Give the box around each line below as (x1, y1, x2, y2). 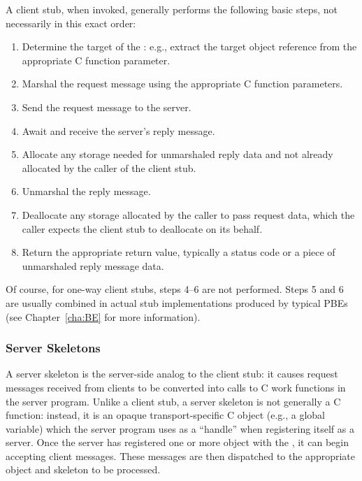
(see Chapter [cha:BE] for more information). (6, 309, 201, 324)
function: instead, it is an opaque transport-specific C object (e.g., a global (6, 408, 325, 422)
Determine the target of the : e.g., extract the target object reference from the (22, 39, 357, 54)
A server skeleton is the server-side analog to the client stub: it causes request (6, 366, 338, 381)
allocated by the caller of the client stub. (22, 160, 196, 175)
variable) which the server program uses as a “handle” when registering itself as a (6, 421, 354, 436)
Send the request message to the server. (22, 99, 191, 114)
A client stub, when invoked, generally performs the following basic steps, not (6, 2, 338, 16)
